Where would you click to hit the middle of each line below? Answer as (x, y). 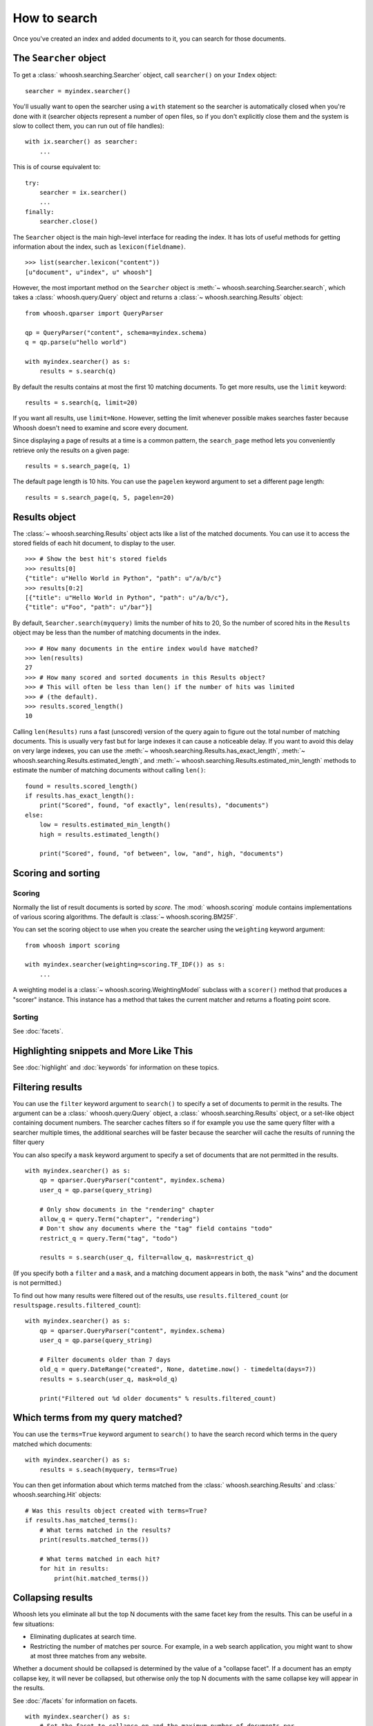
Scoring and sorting (56, 873)
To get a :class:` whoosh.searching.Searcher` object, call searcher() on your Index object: (145, 75)
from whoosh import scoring (73, 945)
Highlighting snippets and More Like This (103, 1050)
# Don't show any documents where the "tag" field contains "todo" (156, 1229)
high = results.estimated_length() (99, 834)
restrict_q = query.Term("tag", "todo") (109, 1238)
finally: (40, 212)
